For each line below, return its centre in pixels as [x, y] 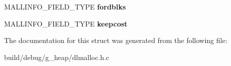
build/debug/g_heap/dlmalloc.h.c [57, 57]
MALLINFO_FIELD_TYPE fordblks [65, 6]
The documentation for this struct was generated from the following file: [116, 40]
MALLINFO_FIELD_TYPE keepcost [66, 23]
